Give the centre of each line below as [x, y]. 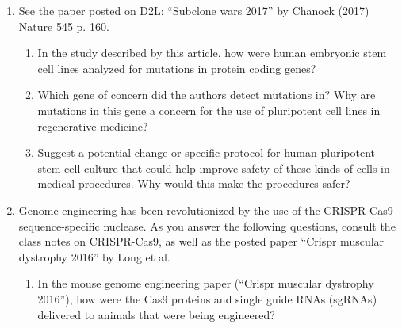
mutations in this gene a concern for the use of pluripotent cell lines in [209, 110]
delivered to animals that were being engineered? [156, 314]
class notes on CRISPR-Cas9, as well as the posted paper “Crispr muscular [201, 241]
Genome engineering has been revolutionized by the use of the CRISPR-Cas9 [206, 210]
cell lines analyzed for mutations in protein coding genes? [177, 68]
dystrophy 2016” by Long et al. [94, 256]
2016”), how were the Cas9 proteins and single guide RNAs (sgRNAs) [207, 298]
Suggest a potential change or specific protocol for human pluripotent [206, 153]
